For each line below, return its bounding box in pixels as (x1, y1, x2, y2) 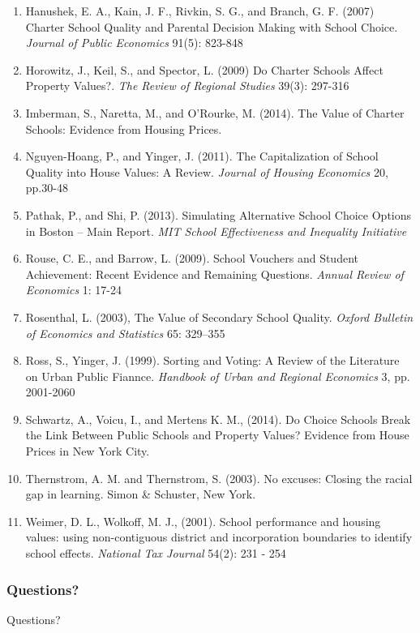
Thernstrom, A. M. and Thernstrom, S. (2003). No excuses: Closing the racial (25, 469, 413, 486)
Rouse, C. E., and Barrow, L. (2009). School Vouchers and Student (25, 250, 358, 267)
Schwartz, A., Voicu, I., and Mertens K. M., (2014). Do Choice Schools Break (25, 410, 411, 427)
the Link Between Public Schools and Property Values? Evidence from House (25, 426, 409, 443)
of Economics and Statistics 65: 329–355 (25, 324, 225, 341)
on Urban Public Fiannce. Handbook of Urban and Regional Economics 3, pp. (25, 367, 410, 384)
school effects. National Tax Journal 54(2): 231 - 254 (25, 545, 286, 562)
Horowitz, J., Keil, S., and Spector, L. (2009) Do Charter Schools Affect (25, 61, 384, 78)
